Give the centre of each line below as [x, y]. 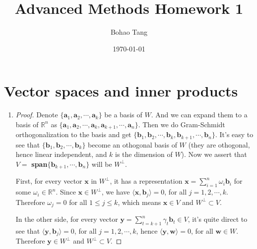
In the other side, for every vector [67, 219]
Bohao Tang [129, 32]
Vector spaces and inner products [121, 91]
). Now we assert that [214, 154]
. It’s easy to [234, 134]
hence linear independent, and [61, 154]
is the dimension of [144, 154]
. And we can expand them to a [199, 115]
